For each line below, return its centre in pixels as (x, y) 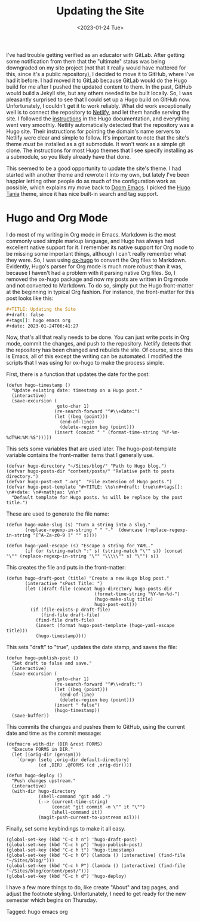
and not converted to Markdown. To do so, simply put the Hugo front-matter (100, 285)
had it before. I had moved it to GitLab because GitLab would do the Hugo (97, 80)
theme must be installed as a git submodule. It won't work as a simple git (96, 144)
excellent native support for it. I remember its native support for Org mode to (100, 247)
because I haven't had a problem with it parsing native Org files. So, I (91, 272)
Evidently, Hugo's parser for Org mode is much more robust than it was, (95, 266)
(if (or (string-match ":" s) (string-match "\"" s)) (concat (104, 551)
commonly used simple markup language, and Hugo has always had (90, 241)
